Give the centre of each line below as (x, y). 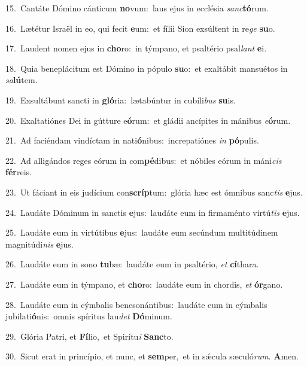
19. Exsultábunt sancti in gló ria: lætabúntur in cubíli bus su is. (121, 100)
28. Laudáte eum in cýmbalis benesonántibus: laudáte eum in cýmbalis (136, 304)
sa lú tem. (22, 80)
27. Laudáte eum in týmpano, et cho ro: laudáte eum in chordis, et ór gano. (144, 284)
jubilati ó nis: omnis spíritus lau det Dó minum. (89, 316)
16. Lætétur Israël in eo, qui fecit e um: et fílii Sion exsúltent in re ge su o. (140, 28)
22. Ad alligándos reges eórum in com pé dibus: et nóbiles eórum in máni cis (144, 160)
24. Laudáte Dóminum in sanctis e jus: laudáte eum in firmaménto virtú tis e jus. (153, 212)
